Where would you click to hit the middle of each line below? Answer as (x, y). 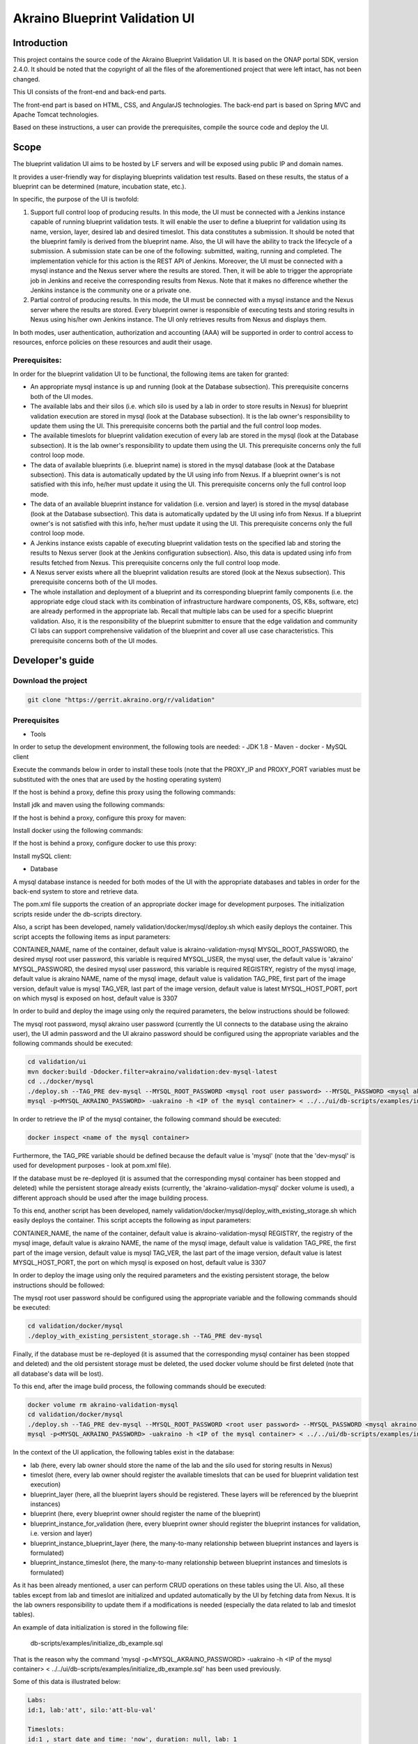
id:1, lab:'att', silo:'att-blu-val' (92, 1710)
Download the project (50, 681)
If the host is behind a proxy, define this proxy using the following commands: (124, 792)
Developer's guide (54, 660)
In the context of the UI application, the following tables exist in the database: (124, 1452)
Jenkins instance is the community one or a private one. (111, 290)
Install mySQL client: (42, 856)
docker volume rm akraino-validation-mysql (103, 1405)
